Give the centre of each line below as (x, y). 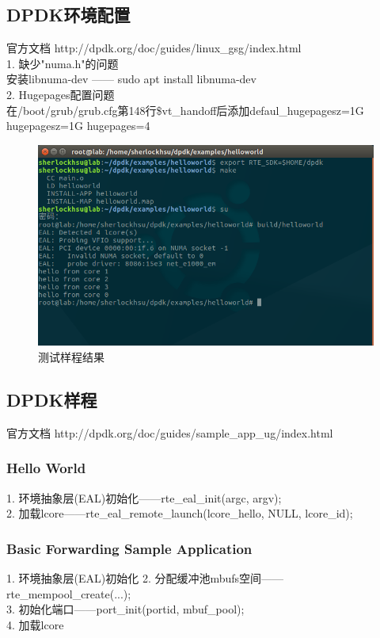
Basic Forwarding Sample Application (129, 548)
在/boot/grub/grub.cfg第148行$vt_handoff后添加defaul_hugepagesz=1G (185, 110)
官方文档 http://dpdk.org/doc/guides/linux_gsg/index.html (154, 48)
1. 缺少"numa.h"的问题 (63, 63)
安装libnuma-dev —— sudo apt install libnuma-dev (131, 79)
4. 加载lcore (35, 624)
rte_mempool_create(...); (69, 593)
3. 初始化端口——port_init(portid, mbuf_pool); (125, 609)
